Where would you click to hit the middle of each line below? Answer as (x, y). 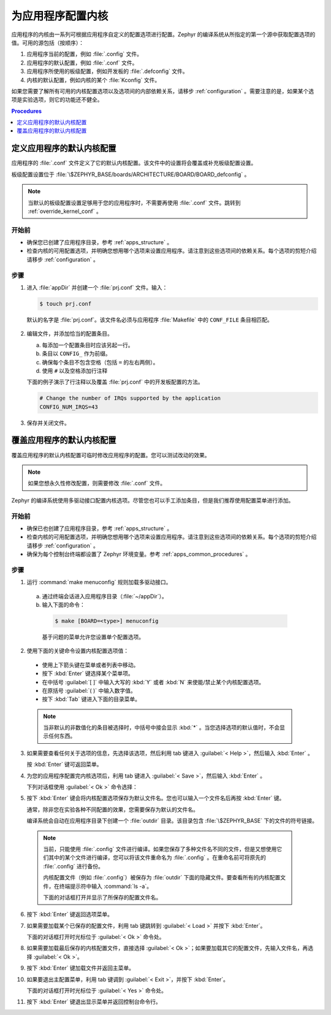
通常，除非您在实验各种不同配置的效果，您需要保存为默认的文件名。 (112, 809)
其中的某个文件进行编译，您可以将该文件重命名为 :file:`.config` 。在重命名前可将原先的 (157, 858)
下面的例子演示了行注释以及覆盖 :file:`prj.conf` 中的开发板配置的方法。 (115, 382)
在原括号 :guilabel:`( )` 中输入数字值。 (89, 690)
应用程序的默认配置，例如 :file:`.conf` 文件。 (82, 63)
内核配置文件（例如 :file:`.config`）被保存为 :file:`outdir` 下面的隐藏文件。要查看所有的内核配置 (162, 878)
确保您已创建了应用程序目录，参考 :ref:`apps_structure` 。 (100, 242)
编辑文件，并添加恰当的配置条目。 (70, 334)
